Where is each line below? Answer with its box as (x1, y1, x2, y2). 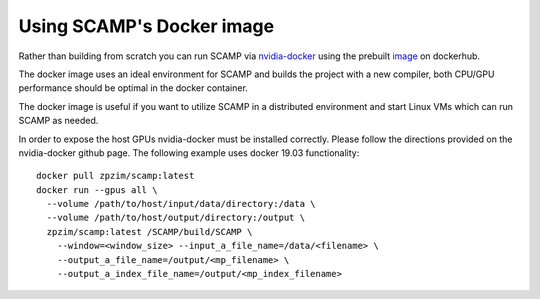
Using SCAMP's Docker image (18, 15, 275, 37)
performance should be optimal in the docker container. (18, 82, 249, 94)
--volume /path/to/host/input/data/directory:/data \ (46, 198, 316, 210)
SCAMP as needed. (18, 115, 99, 127)
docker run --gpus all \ (36, 184, 158, 195)
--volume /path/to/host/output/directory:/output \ (46, 212, 305, 224)
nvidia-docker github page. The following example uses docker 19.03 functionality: (18, 146, 360, 159)
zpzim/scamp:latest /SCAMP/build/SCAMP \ (46, 226, 253, 237)
